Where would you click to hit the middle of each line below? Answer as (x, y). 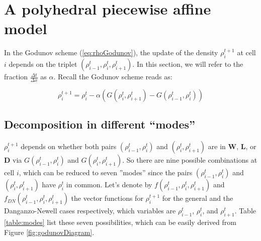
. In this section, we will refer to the (188, 64)
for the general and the (198, 198)
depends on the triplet (43, 64)
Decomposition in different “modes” (100, 124)
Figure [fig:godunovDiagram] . (49, 232)
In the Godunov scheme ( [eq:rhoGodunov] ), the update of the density (111, 52)
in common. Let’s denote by (109, 185)
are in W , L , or (232, 146)
